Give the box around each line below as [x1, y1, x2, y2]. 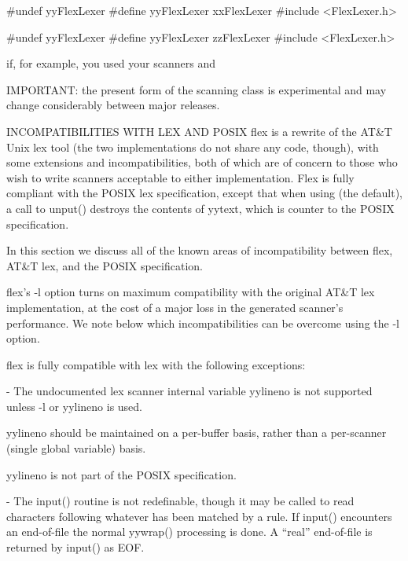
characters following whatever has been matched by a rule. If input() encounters [6, 508, 392, 524]
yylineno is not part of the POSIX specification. [6, 466, 237, 482]
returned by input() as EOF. [6, 539, 145, 555]
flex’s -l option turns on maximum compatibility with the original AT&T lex [6, 284, 375, 300]
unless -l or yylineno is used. [6, 398, 143, 414]
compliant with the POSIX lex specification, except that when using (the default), [6, 185, 402, 201]
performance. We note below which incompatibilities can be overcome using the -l [6, 314, 399, 331]
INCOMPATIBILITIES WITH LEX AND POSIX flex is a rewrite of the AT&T [6, 123, 392, 139]
